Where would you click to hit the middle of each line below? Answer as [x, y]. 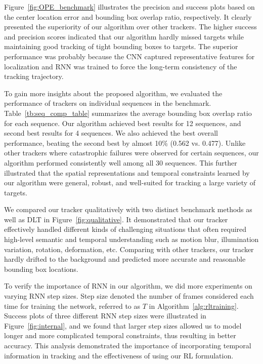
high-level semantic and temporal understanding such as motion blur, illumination [131, 239]
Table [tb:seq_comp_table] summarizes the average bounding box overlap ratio [128, 113]
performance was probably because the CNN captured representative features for [129, 56]
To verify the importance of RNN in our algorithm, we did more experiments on [128, 286]
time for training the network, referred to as [72, 306]
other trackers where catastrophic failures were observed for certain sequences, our [131, 153]
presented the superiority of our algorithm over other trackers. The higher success [130, 27]
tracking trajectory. [34, 76]
